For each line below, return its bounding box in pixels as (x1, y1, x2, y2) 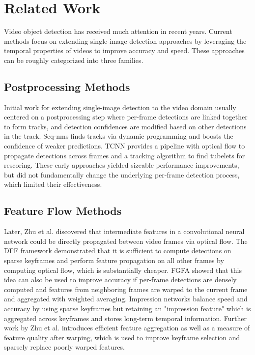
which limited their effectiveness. (4, 179, 102, 189)
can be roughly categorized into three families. (4, 55, 143, 65)
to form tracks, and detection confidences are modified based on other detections (4, 121, 247, 131)
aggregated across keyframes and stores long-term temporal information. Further (4, 313, 247, 323)
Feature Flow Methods (4, 203, 122, 218)
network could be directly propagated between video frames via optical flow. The (4, 236, 248, 246)
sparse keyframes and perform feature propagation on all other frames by (4, 255, 224, 266)
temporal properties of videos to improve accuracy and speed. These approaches (4, 45, 245, 56)
